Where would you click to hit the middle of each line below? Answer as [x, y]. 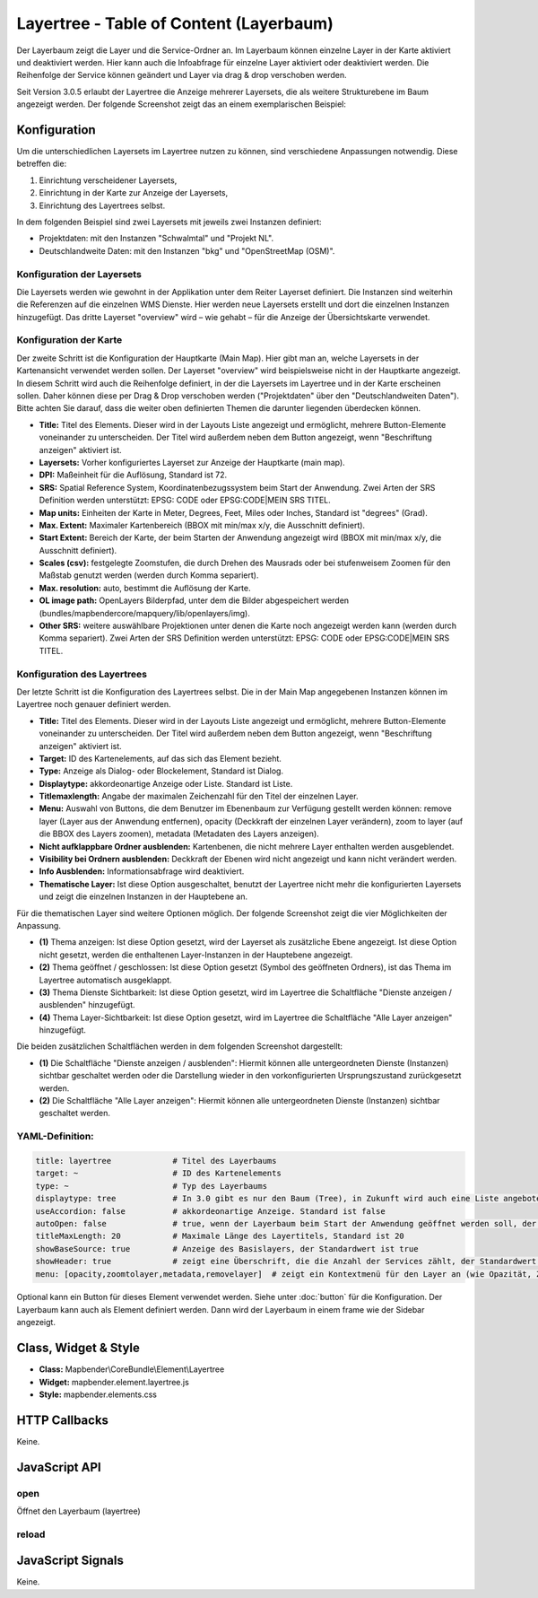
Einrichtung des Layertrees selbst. [102, 205]
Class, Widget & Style [78, 1348]
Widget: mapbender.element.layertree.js [114, 1382]
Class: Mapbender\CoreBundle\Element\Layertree [132, 1369]
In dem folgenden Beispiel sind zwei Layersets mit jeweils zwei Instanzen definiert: [169, 222]
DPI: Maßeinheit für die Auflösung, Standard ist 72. [133, 475]
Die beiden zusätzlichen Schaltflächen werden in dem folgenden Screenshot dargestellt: [180, 1046]
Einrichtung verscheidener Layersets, [108, 180]
